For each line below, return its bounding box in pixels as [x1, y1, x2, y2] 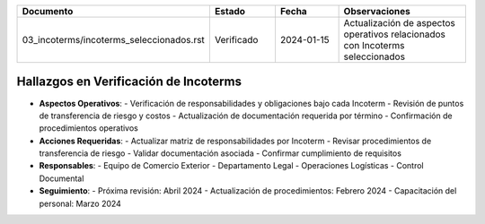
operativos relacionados [343, 28, 446, 40]
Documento [22, 5, 74, 17]
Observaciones [343, 5, 410, 17]
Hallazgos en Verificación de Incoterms [16, 74, 242, 90]
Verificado [214, 34, 259, 46]
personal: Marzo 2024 [39, 198, 121, 209]
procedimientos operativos [39, 123, 138, 134]
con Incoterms [343, 39, 405, 51]
